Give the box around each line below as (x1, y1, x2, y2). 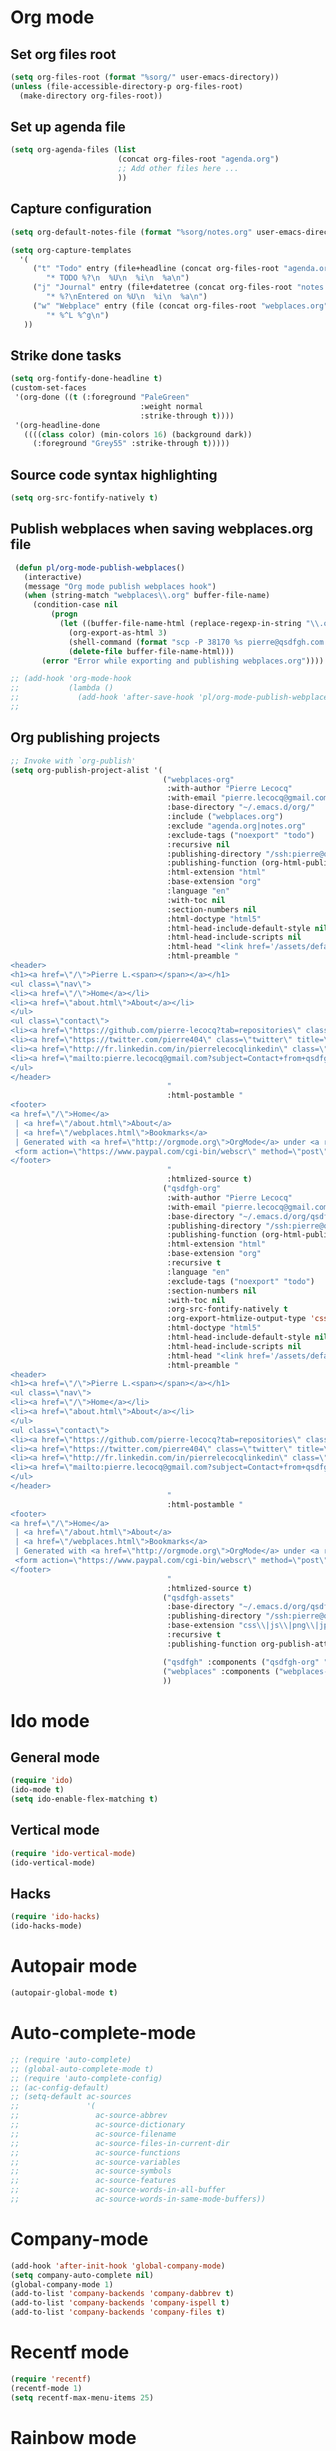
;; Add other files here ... (117, 164, 240, 174)
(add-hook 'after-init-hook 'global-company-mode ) (10, 2261, 226, 2271)
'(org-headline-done (14, 420, 101, 430)
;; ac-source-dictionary (10, 2120, 186, 2130)
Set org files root (10, 46, 117, 63)
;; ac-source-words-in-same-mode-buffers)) (10, 2194, 267, 2204)
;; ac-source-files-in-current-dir (10, 2138, 230, 2148)
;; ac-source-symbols (10, 2166, 172, 2176)
